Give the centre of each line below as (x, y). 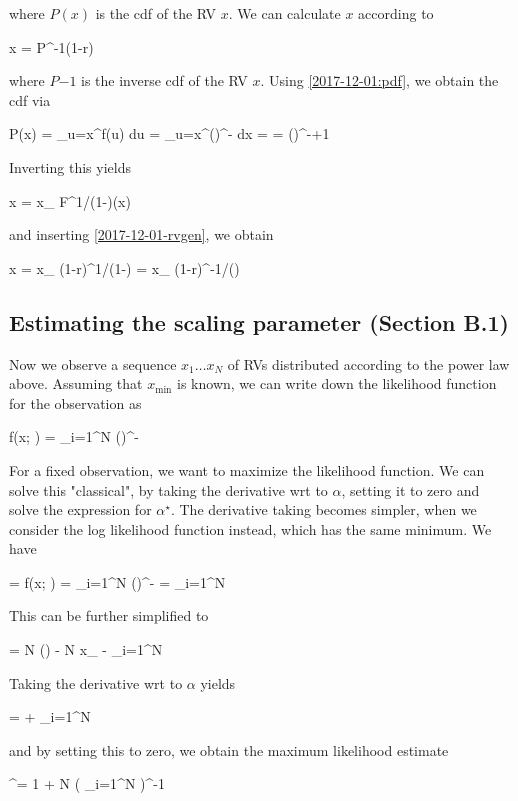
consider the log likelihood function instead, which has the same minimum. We (250, 528)
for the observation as (75, 402)
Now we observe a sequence (93, 363)
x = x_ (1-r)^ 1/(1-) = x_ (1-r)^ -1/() (124, 267)
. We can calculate (284, 13)
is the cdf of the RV (156, 13)
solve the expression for (80, 509)
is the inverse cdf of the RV (164, 80)
